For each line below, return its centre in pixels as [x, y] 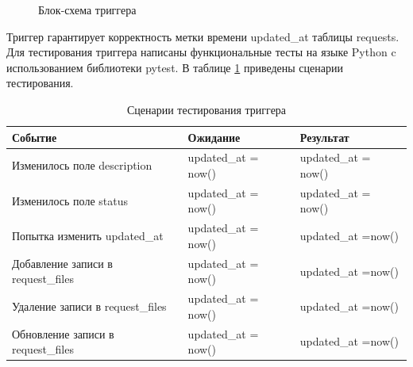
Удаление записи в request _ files [89, 306]
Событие [35, 137]
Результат [324, 137]
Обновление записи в [63, 333]
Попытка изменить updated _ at [88, 236]
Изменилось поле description [82, 165]
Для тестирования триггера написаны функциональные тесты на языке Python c [201, 52]
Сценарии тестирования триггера [206, 109]
